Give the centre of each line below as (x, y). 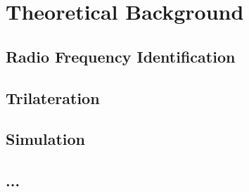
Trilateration (53, 97)
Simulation (46, 139)
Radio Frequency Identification (121, 56)
